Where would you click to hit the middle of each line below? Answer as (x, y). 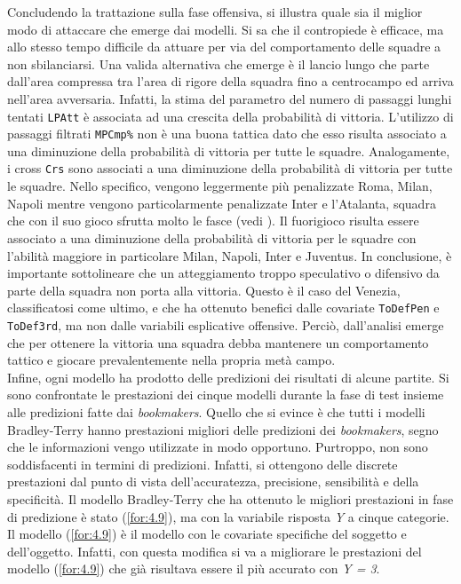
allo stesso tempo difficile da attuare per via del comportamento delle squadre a (224, 47)
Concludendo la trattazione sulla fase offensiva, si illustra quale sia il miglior (215, 12)
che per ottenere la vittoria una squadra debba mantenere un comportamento (218, 342)
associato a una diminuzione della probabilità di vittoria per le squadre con (212, 237)
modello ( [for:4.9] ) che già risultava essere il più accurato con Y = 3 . (194, 568)
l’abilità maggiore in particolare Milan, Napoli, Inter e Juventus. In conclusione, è (230, 255)
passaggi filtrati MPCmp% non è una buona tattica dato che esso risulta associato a (227, 134)
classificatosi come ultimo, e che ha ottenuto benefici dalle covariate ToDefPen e (223, 308)
